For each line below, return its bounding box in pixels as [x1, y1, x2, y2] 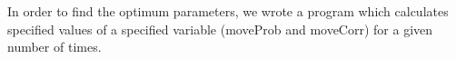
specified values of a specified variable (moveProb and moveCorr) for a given [7, 19, 433, 38]
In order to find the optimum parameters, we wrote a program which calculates [7, 2, 449, 20]
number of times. [7, 37, 102, 56]
